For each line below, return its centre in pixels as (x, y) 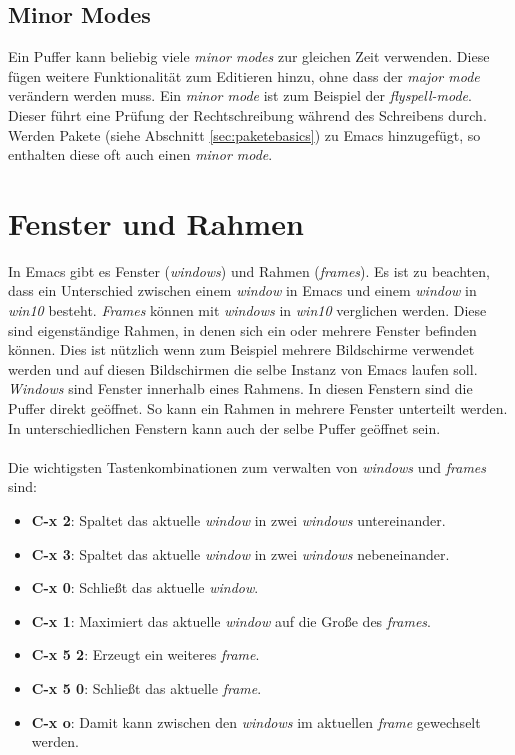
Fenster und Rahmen (156, 222)
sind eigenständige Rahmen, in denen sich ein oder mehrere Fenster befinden (242, 329)
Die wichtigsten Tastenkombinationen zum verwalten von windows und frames (247, 466)
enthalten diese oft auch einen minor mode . (140, 154)
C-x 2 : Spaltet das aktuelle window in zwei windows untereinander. (238, 520)
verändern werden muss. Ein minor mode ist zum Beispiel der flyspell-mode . (240, 95)
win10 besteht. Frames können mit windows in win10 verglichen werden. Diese (247, 310)
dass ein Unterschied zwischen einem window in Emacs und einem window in (242, 290)
